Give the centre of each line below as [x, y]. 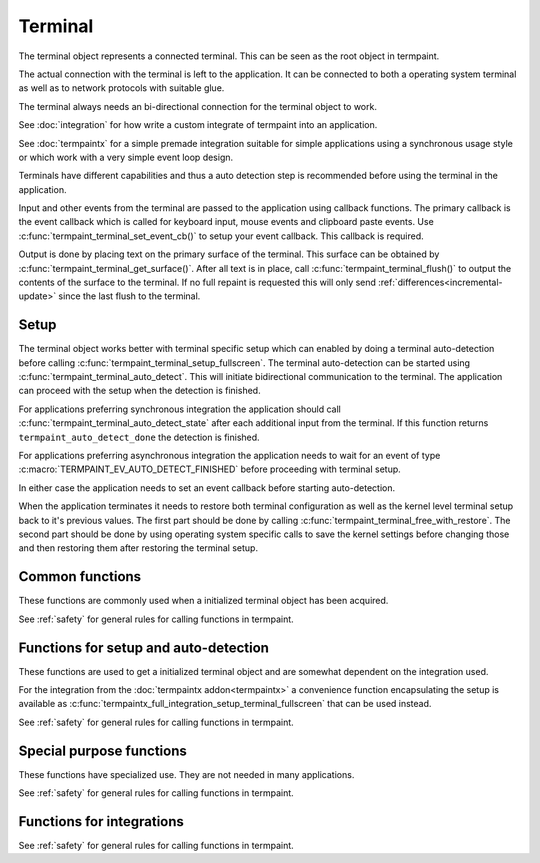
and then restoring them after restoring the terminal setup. [138, 548]
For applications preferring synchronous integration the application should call [180, 409]
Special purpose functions [102, 750]
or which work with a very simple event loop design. [126, 157]
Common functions [80, 576]
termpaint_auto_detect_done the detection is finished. [139, 437]
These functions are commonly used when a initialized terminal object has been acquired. [203, 601]
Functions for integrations [101, 821]
